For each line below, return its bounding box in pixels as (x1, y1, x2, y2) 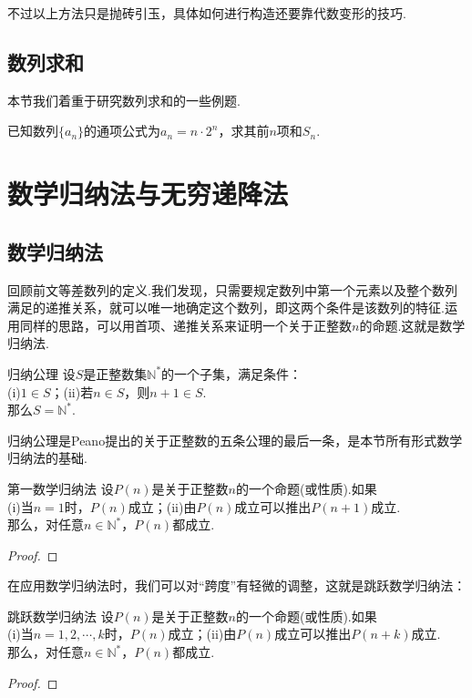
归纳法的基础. (7, 448, 87, 467)
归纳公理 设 (7, 364, 76, 383)
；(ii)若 (50, 382, 94, 401)
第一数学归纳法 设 (7, 478, 114, 498)
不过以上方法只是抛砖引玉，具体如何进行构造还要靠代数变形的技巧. (7, 4, 406, 22)
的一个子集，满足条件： (161, 364, 303, 383)
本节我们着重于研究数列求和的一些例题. (7, 90, 241, 109)
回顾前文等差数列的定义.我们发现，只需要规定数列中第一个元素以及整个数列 (7, 280, 457, 299)
